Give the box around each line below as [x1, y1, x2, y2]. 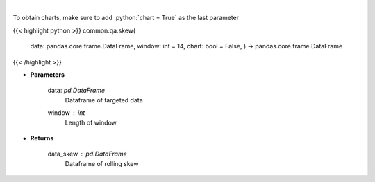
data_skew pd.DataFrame [47, 149, 128, 158]
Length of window [65, 118, 117, 127]
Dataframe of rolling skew [65, 159, 139, 167]
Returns [30, 134, 54, 142]
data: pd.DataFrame [47, 87, 106, 95]
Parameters [30, 70, 65, 79]
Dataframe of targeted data [65, 95, 144, 104]
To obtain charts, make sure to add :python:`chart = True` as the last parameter [12, 14, 240, 22]
